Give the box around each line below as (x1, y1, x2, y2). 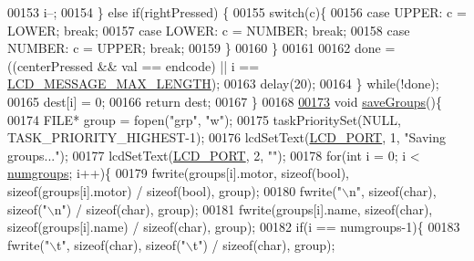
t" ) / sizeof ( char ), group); (192, 235, 335, 254)
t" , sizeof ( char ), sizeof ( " (57, 235, 186, 254)
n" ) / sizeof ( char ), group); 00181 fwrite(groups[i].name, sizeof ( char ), (54, 199, 433, 218)
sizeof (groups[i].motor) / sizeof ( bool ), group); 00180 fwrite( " (7, 181, 342, 200)
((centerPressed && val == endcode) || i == (7, 56, 260, 75)
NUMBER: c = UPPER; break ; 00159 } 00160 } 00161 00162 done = (7, 38, 396, 57)
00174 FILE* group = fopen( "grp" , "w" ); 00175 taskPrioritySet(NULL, (7, 110, 401, 129)
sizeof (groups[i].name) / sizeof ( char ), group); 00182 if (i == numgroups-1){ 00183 (7, 217, 460, 236)
